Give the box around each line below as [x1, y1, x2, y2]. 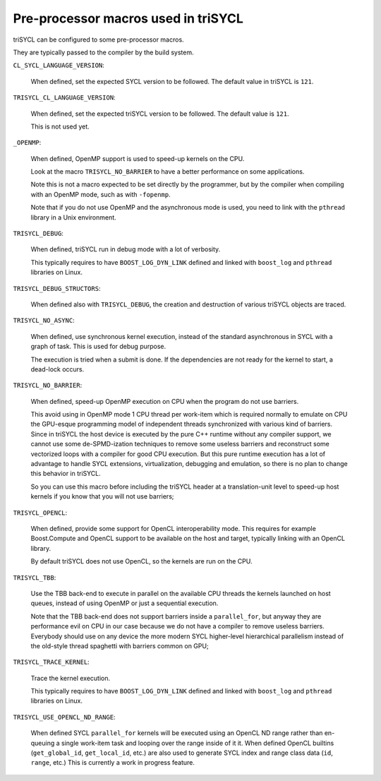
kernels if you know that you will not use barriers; [30, 492, 174, 501]
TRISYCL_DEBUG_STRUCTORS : [13, 284, 101, 292]
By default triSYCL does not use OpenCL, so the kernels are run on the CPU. [30, 557, 253, 566]
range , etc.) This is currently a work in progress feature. [30, 758, 195, 767]
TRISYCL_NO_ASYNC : [13, 316, 75, 325]
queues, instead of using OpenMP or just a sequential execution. [30, 599, 219, 607]
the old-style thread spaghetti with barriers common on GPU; [30, 641, 209, 650]
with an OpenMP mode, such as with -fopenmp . [30, 190, 171, 198]
